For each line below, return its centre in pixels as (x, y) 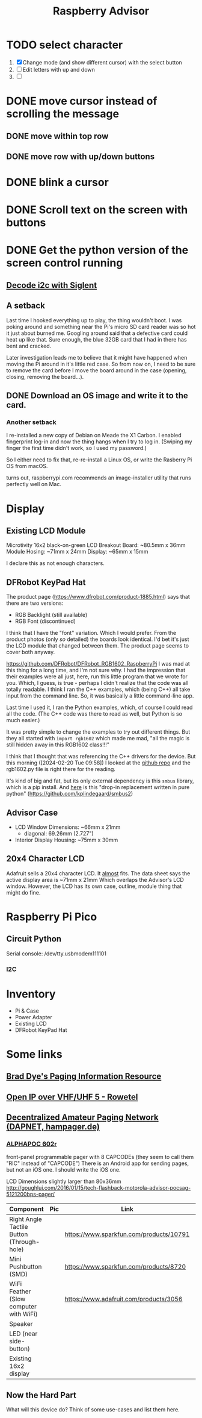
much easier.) (23, 720)
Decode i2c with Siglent (52, 285)
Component (26, 1209)
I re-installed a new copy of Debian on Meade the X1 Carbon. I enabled (94, 436)
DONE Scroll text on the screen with (97, 210)
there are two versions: (35, 603)
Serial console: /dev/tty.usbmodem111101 (57, 954)
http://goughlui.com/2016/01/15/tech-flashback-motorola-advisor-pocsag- (99, 1188)
